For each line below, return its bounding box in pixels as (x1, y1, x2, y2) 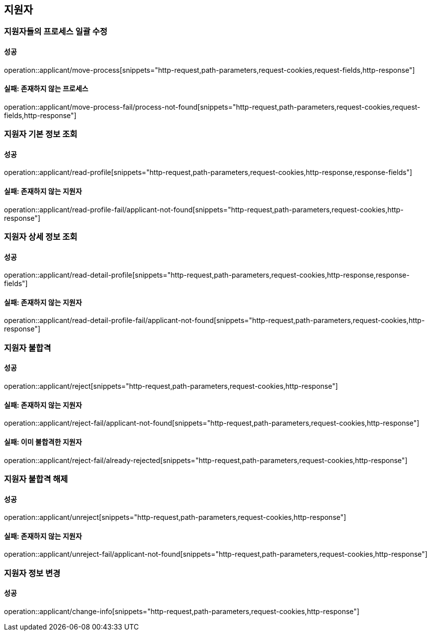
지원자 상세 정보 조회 (4, 232, 78, 242)
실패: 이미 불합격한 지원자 (4, 437, 82, 446)
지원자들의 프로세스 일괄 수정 (4, 26, 108, 37)
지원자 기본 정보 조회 (4, 129, 78, 140)
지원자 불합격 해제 (4, 474, 68, 484)
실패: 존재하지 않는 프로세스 (4, 84, 89, 93)
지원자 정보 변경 (4, 568, 61, 578)
